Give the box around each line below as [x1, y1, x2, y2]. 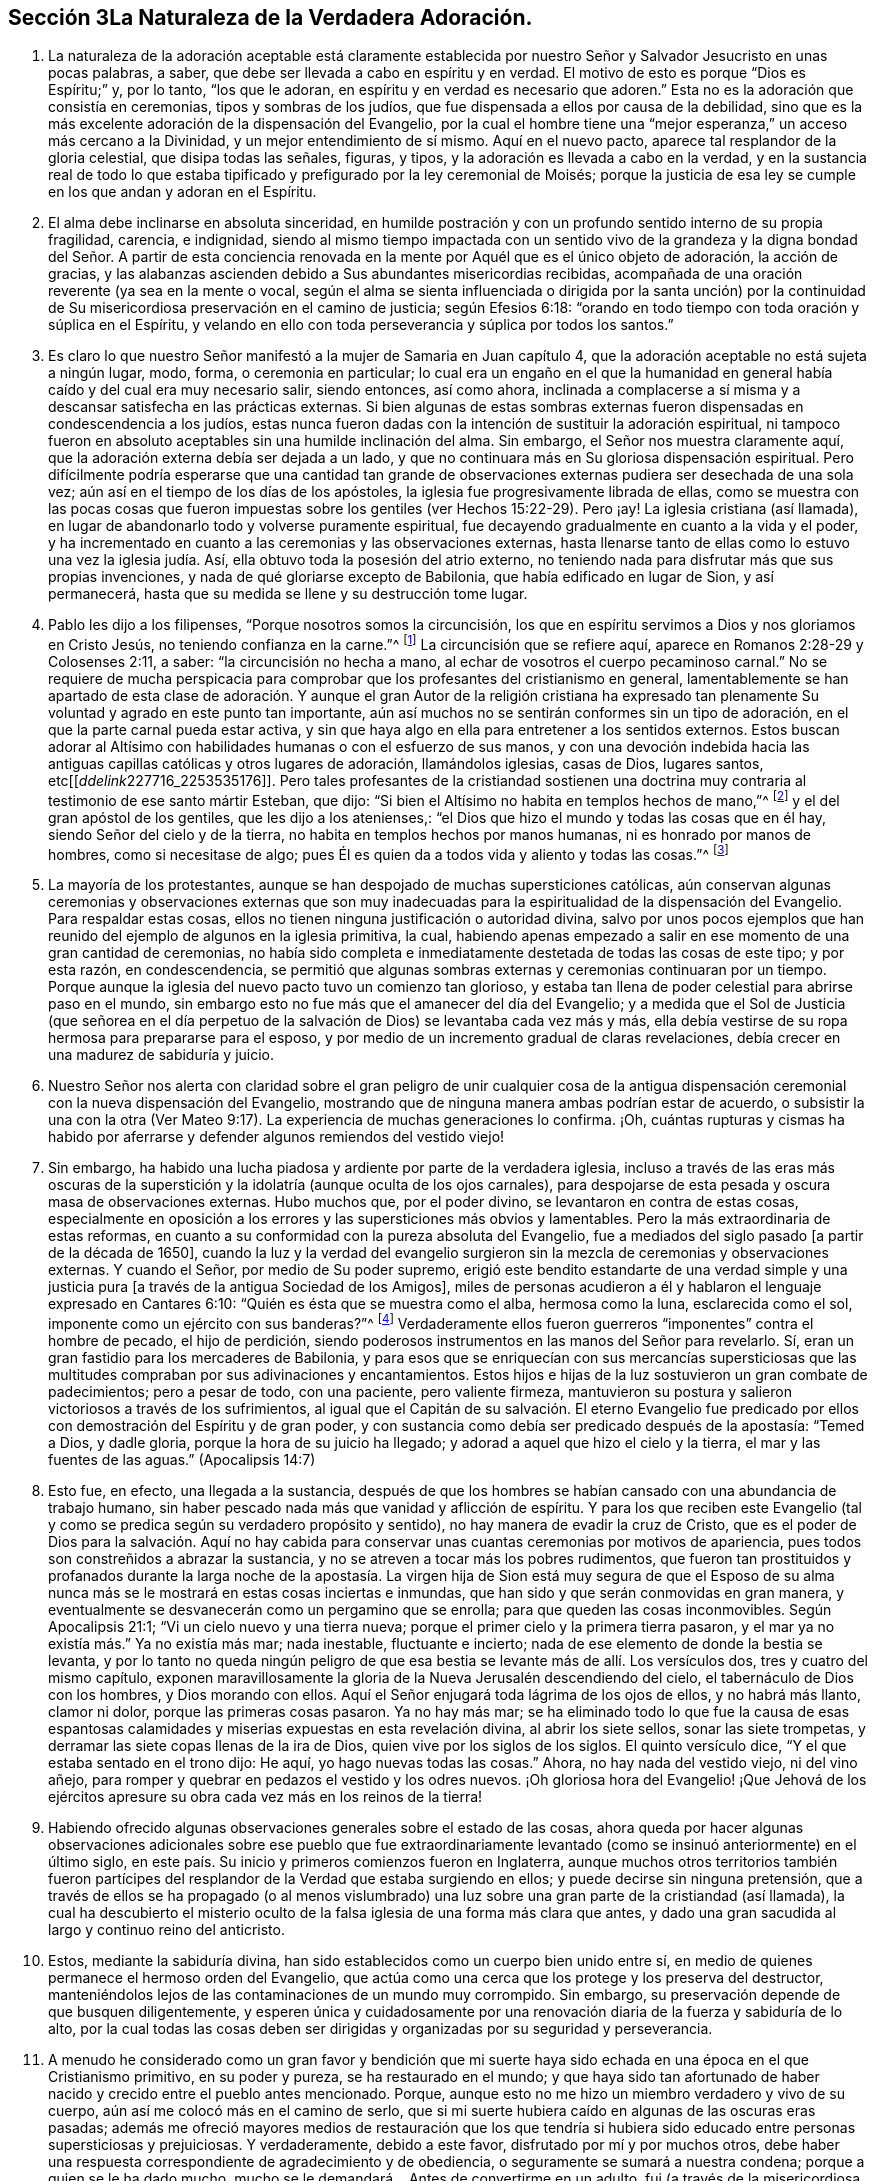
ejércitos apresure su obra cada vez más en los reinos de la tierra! [48, 1788, 483, 1806]
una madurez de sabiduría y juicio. [48, 1046, 275, 1064]
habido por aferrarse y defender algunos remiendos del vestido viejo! [48, 1128, 505, 1146]
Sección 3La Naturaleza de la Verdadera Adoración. [8, 5, 533, 30]
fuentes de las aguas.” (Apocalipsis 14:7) [48, 1451, 316, 1469]
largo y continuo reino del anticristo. [48, 1921, 285, 1939]
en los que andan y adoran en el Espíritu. [48, 183, 317, 201]
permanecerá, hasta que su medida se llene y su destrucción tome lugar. [48, 585, 528, 603]
